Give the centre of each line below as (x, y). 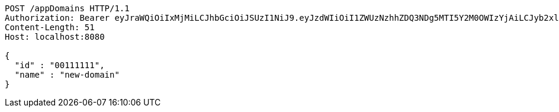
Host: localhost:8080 (55, 37)
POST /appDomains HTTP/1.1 (67, 8)
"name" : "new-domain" (67, 75)
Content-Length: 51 (50, 27)
